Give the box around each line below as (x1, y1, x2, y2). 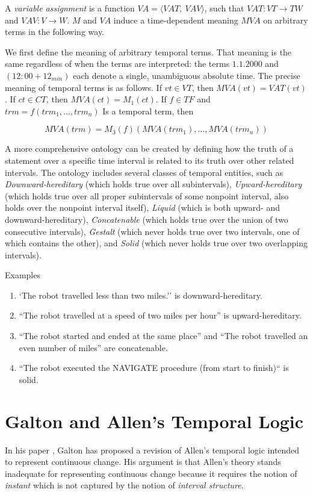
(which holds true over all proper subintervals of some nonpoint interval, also (5, 189, 289, 202)
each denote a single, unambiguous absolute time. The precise (73, 69, 300, 81)
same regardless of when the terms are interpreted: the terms (5, 57, 230, 70)
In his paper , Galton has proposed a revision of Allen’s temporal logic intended (5, 443, 300, 456)
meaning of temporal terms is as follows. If (5, 81, 162, 93)
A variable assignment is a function (5, 2, 135, 14)
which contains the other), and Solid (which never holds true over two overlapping (5, 237, 308, 249)
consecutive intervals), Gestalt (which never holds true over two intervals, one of (5, 225, 300, 237)
